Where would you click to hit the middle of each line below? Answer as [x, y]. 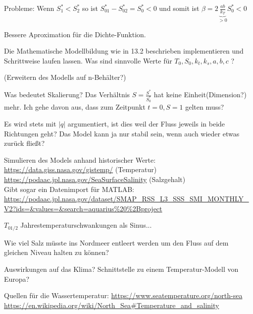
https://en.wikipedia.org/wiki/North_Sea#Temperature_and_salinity [112, 305]
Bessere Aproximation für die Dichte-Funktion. [75, 34]
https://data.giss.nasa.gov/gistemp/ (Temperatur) [80, 169]
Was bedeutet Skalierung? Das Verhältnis [67, 94]
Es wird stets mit [30, 124]
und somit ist [179, 8]
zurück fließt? [25, 143]
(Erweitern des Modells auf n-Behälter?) [65, 77]
